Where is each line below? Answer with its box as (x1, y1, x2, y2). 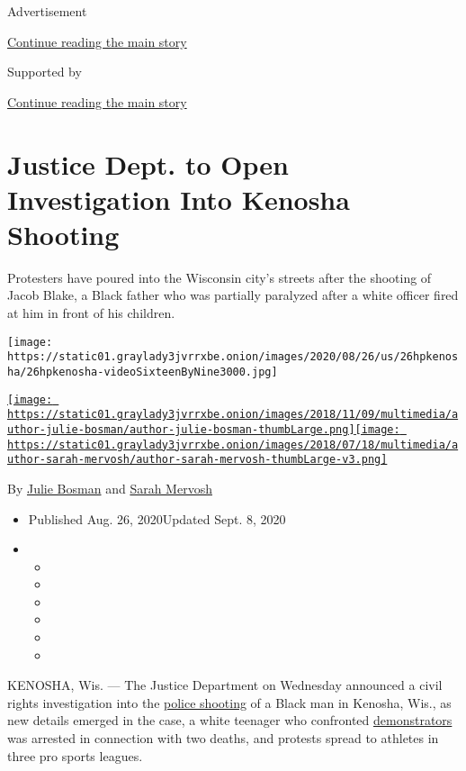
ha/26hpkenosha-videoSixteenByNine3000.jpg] (7, 365, 278, 378)
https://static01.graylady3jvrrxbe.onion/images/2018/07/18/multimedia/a (7, 438, 459, 451)
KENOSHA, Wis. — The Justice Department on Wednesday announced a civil (7, 676, 443, 694)
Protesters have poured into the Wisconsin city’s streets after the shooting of (7, 268, 432, 286)
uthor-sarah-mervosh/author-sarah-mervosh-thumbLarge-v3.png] (7, 453, 388, 467)
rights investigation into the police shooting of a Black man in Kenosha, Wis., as (7, 693, 452, 712)
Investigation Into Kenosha (7, 180, 350, 217)
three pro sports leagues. (7, 746, 143, 765)
